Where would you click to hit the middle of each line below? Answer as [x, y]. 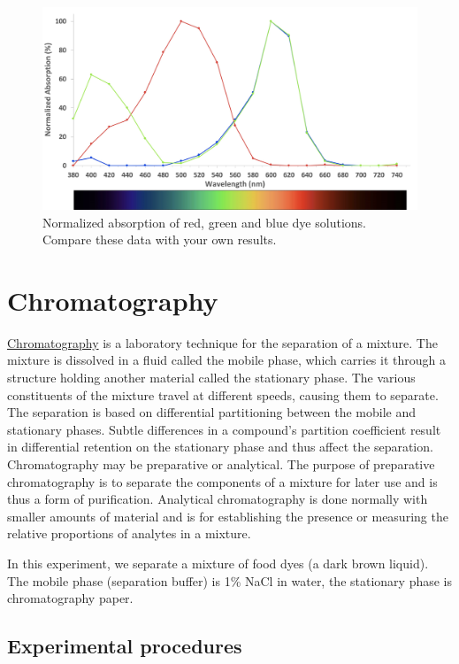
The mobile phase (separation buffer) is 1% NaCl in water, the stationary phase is [230, 580]
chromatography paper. [70, 598]
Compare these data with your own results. [160, 239]
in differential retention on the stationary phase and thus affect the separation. [220, 447]
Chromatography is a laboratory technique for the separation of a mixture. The [222, 342]
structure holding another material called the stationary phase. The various [211, 378]
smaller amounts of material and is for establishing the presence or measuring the [228, 516]
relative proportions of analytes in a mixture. [129, 533]
